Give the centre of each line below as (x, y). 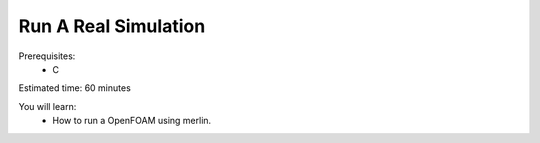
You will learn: (47, 106)
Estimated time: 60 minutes (75, 88)
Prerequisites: (47, 56)
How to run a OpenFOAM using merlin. (132, 121)
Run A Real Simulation (112, 26)
